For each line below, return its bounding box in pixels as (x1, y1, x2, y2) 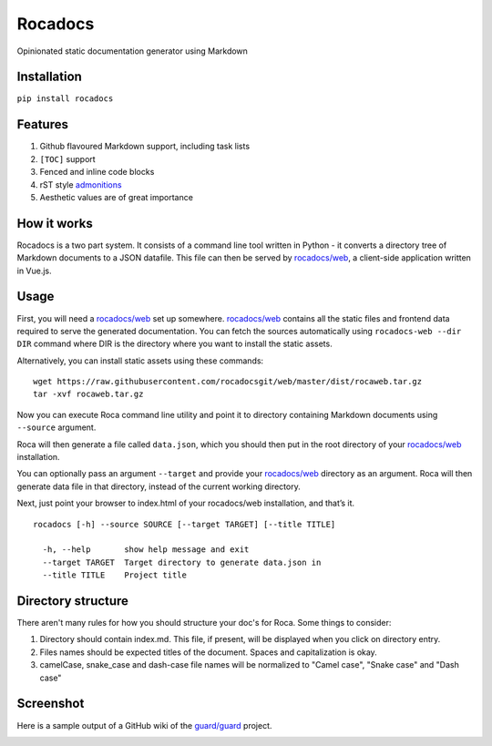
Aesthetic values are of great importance (39, 191, 193, 202)
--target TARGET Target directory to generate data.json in (42, 557, 322, 567)
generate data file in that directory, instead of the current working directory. (16, 481, 301, 492)
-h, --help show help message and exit (42, 545, 250, 555)
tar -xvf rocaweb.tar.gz (33, 389, 144, 400)
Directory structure (16, 593, 129, 608)
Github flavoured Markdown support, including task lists (39, 141, 251, 152)
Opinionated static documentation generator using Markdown (16, 46, 248, 56)
